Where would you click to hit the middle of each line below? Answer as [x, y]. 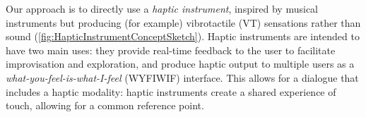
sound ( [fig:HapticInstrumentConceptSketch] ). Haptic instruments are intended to [183, 36]
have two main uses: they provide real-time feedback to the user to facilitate [171, 50]
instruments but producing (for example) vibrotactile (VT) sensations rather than [183, 22]
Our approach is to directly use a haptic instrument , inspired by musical [162, 8]
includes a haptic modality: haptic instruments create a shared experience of [171, 91]
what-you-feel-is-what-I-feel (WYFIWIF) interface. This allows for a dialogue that [182, 77]
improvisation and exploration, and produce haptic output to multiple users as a [180, 64]
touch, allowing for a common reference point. [105, 105]
